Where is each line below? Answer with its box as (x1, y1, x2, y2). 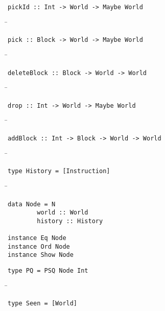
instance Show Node (8, 251, 74, 259)
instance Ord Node (8, 243, 70, 250)
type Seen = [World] (8, 300, 78, 307)
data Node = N (8, 200, 56, 208)
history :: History (37, 217, 103, 225)
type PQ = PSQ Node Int (8, 267, 88, 275)
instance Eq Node (8, 234, 66, 242)
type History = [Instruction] (8, 168, 110, 175)
